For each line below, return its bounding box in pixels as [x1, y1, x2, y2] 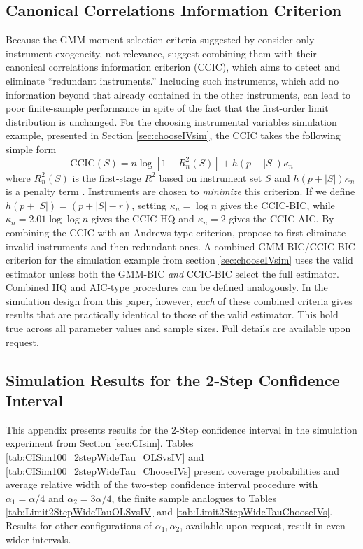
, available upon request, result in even [180, 518, 346, 533]
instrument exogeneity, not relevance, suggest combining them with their [6, 45, 317, 60]
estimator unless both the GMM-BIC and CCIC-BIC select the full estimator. [6, 266, 339, 280]
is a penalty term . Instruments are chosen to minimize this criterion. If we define [6, 184, 355, 199]
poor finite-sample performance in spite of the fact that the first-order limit [6, 101, 329, 115]
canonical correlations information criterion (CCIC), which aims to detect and [6, 59, 341, 74]
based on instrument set [159, 170, 262, 185]
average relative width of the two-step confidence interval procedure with [6, 477, 318, 492]
